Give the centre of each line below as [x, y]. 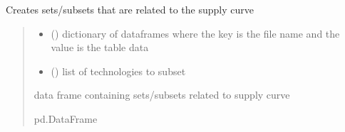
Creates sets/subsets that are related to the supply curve [130, 9]
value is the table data [100, 47]
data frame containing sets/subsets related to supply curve [162, 95]
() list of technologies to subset [118, 71]
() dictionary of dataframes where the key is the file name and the [195, 33]
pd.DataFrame [66, 118]
